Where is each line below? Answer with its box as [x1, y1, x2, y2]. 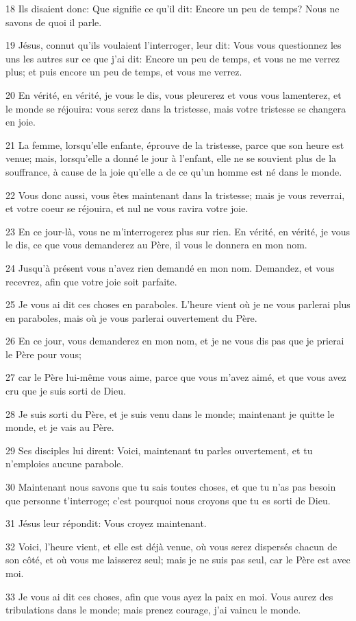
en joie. [5, 115, 36, 129]
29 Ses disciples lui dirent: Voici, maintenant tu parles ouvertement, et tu [5, 443, 313, 457]
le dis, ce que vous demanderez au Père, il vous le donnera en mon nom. [5, 237, 307, 252]
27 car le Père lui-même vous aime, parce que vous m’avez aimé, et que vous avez [5, 370, 346, 384]
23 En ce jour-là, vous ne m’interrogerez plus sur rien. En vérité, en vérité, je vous [5, 224, 351, 238]
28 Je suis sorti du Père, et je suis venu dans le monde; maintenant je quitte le [5, 406, 335, 421]
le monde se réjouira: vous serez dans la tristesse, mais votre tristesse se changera [5, 101, 346, 115]
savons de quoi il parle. [5, 14, 102, 29]
